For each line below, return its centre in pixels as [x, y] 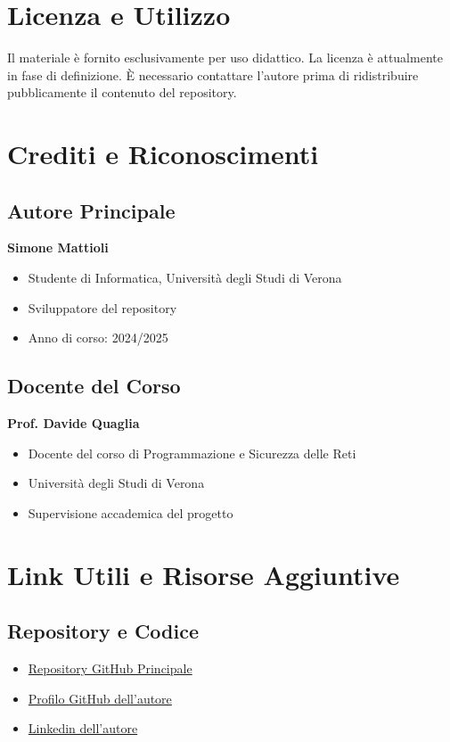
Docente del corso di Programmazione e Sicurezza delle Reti [192, 453]
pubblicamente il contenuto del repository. [122, 92]
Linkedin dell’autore [83, 728]
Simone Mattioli [58, 247]
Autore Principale [91, 210]
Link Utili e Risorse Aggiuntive [204, 574]
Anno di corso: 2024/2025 [98, 338]
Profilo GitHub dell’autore [100, 698]
